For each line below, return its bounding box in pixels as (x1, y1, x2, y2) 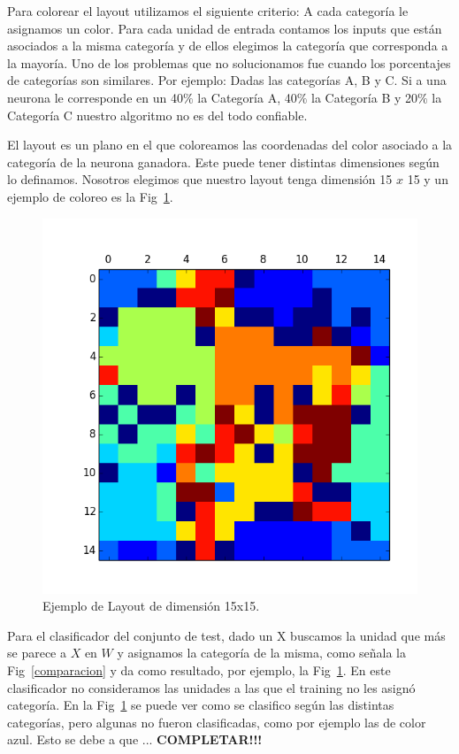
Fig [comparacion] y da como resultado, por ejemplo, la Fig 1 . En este (7, 660, 391, 679)
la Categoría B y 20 (311, 88, 418, 106)
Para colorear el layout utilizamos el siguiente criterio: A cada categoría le (7, 2, 409, 19)
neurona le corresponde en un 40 (7, 88, 183, 106)
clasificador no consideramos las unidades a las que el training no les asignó (7, 678, 416, 696)
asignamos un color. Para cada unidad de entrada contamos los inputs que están (7, 19, 442, 37)
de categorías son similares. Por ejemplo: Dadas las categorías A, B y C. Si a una (7, 71, 447, 89)
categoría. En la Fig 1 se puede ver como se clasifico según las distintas (7, 696, 394, 714)
